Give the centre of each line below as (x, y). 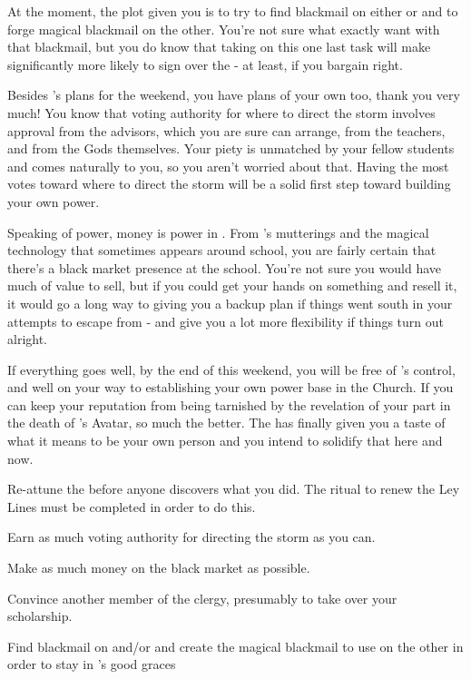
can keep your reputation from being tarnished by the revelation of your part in (229, 404)
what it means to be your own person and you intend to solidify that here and (225, 441)
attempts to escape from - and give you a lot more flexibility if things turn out (226, 321)
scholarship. (40, 616)
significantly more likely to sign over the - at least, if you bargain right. (205, 64)
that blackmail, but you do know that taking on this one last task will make (219, 47)
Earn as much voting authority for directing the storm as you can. (191, 537)
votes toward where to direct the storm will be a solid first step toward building (229, 184)
